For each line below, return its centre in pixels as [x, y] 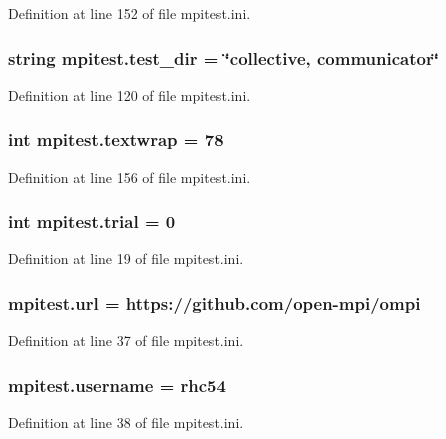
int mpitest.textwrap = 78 [116, 139]
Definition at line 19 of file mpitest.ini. [126, 258]
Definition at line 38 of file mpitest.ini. [126, 422]
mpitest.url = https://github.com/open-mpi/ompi [214, 302]
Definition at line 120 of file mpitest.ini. [129, 94]
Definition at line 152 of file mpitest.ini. [129, 13]
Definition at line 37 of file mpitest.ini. [126, 340]
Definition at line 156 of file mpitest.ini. [129, 176]
